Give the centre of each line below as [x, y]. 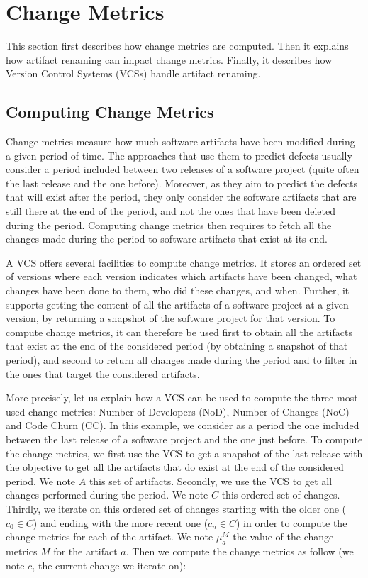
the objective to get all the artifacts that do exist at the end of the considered [175, 467]
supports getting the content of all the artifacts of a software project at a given [177, 304]
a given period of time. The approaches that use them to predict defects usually [179, 155]
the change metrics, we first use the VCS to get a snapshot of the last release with [184, 453]
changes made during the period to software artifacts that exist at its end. [167, 239]
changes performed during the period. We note [107, 495]
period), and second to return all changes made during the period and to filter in [182, 360]
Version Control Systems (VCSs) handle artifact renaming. [133, 73]
